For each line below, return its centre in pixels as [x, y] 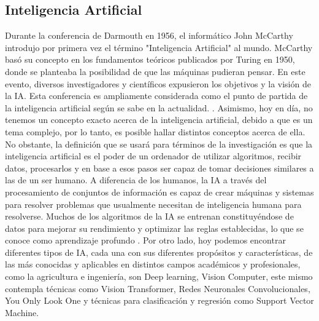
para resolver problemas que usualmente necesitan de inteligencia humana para [153, 204]
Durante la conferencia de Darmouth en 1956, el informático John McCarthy [149, 35]
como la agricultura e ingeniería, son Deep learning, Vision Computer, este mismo [159, 276]
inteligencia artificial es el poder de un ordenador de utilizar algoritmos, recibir [153, 156]
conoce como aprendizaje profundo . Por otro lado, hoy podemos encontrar [145, 240]
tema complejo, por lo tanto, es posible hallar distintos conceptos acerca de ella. [155, 131]
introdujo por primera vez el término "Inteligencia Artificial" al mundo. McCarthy [159, 47]
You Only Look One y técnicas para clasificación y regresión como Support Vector [159, 300]
